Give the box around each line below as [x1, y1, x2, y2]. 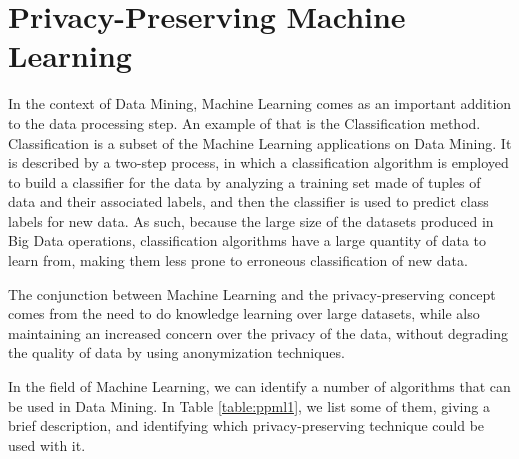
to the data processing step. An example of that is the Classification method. [8, 112, 481, 133]
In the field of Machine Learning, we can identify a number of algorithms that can [8, 376, 511, 397]
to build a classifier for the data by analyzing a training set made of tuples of [8, 171, 481, 192]
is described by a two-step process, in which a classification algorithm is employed [8, 152, 509, 173]
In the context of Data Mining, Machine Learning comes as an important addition [8, 93, 512, 114]
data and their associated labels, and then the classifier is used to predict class [8, 191, 489, 212]
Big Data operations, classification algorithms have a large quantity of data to [8, 230, 486, 251]
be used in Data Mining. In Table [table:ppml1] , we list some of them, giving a [8, 395, 490, 416]
